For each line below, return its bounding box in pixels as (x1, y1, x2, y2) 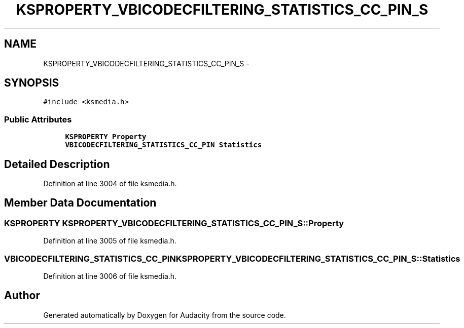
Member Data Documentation (4, 196, 157, 210)
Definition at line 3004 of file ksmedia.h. (43, 179, 177, 188)
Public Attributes (4, 114, 72, 125)
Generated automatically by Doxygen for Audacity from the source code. (43, 310, 286, 319)
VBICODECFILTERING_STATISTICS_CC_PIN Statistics (65, 141, 262, 149)
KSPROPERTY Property (65, 133, 147, 141)
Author (4, 289, 40, 302)
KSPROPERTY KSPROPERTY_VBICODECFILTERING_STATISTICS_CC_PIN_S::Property (4, 218, 344, 228)
